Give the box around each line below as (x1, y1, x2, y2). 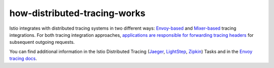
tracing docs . (9, 55, 38, 61)
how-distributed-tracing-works (9, 8, 146, 19)
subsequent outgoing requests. (9, 39, 75, 45)
